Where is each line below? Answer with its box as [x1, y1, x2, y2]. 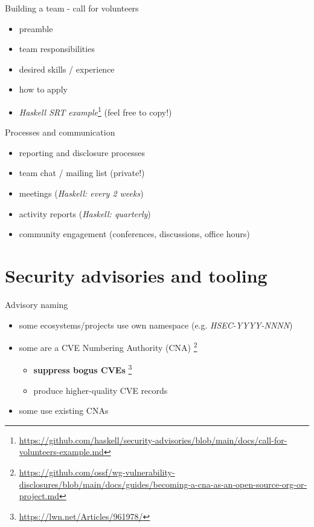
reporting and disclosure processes [19, 146, 146, 159]
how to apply [19, 83, 68, 96]
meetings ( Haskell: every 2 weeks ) [19, 187, 144, 199]
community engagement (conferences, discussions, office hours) [19, 227, 250, 240]
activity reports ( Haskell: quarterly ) [19, 207, 151, 220]
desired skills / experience [19, 62, 115, 75]
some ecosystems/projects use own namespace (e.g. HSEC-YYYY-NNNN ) [19, 318, 293, 331]
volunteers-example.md [19, 445, 104, 458]
